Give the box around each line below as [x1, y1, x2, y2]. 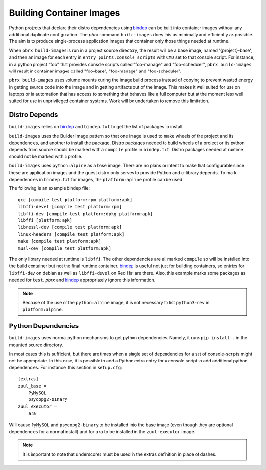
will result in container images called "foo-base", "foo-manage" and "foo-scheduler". [9, 68, 182, 74]
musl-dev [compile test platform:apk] [18, 245, 112, 251]
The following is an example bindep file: [9, 185, 90, 191]
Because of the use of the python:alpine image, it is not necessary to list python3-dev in [22, 299, 210, 305]
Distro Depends [9, 111, 58, 119]
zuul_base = [18, 383, 47, 389]
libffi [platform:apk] [18, 217, 73, 223]
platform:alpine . [22, 306, 63, 313]
